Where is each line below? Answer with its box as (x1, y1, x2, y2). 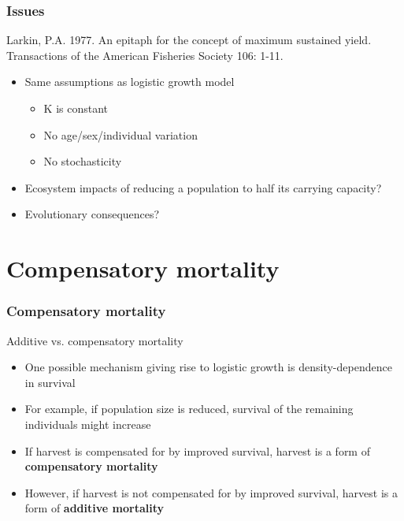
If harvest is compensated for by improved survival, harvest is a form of (24, 442, 370, 459)
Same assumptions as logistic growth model (24, 73, 235, 90)
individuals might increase (24, 415, 151, 432)
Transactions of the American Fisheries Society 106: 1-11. (6, 47, 284, 63)
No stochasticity (43, 153, 122, 169)
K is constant (43, 100, 109, 116)
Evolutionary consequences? (24, 206, 160, 222)
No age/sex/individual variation (43, 126, 198, 143)
